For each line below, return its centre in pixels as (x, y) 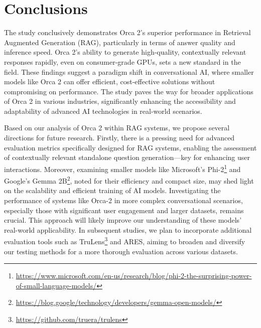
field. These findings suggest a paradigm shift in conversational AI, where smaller (129, 71)
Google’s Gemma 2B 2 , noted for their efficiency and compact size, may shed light (129, 180)
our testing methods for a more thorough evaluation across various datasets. (121, 251)
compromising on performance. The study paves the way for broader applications (129, 91)
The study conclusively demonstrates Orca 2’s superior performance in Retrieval (127, 32)
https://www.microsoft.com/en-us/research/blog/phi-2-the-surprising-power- (134, 276)
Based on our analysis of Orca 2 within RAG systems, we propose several (117, 128)
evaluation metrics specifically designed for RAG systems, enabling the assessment (130, 147)
